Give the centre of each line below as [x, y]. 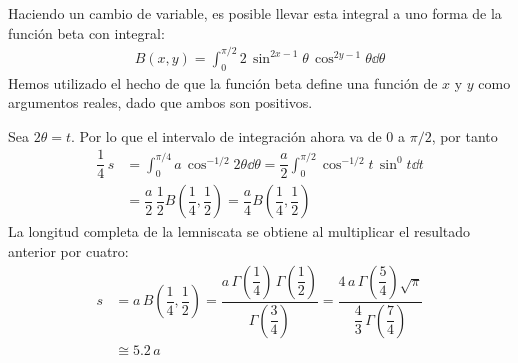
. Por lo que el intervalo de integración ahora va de [226, 135]
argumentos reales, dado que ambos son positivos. [160, 102]
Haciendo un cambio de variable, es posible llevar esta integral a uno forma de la [255, 13]
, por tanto [464, 135]
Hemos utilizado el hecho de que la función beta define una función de [223, 82]
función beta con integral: [86, 32]
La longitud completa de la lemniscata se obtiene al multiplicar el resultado [239, 231]
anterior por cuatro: [68, 251]
